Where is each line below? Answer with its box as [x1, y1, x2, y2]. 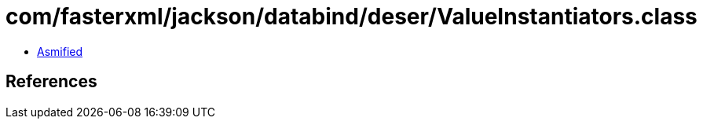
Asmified [37, 44, 83, 58]
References [5, 72, 97, 92]
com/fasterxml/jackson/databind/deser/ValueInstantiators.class [5, 3, 698, 30]
